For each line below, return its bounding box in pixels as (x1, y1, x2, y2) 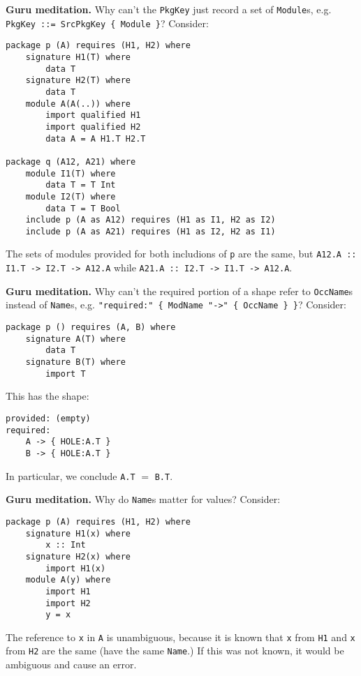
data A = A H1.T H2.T (45, 133, 146, 144)
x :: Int (45, 540, 86, 550)
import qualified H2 (45, 121, 141, 132)
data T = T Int (45, 180, 116, 190)
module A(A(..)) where (25, 98, 131, 109)
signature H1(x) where (25, 528, 131, 539)
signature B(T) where (25, 357, 126, 368)
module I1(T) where (25, 168, 116, 179)
